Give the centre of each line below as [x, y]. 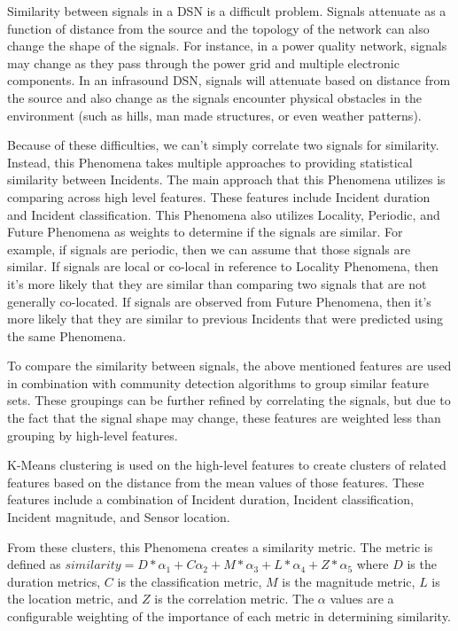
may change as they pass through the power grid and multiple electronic [203, 62]
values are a [362, 599]
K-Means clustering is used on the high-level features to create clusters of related [227, 465]
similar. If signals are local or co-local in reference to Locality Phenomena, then [223, 266]
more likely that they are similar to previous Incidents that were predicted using [225, 319]
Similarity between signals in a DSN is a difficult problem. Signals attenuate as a [227, 11]
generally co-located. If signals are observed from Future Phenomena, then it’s [219, 301]
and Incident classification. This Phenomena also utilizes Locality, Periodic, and [224, 214]
